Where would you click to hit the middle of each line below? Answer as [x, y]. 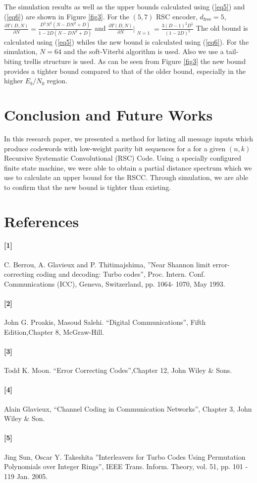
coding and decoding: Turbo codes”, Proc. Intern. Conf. [121, 274]
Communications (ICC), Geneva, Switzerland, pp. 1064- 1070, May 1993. [115, 283]
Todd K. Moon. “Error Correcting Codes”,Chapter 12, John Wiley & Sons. [118, 370]
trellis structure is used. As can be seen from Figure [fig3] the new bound [135, 61]
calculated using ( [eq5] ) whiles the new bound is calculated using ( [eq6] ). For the [127, 41]
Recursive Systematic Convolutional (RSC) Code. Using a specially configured [123, 158]
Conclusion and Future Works [108, 114]
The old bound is [222, 28]
